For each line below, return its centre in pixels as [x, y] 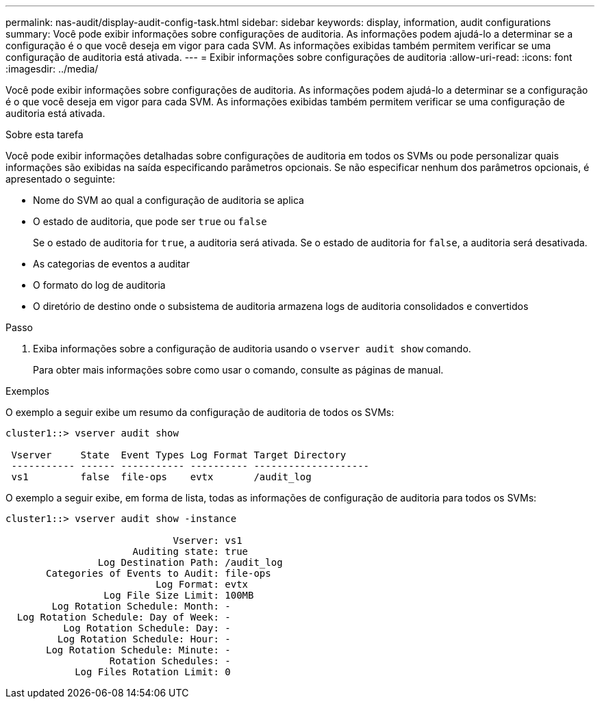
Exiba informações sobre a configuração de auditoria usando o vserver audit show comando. [252, 349]
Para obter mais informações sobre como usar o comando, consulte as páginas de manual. [238, 370]
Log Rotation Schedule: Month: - [141, 606]
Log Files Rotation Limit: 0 [153, 672]
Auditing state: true [190, 551]
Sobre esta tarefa [45, 134]
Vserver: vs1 [208, 540]
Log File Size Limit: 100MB [179, 595]
